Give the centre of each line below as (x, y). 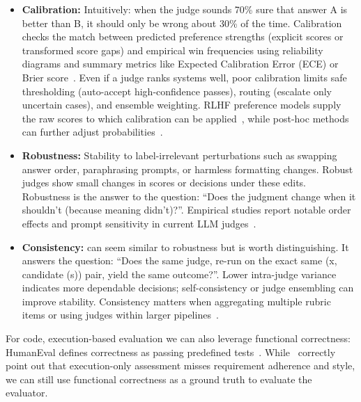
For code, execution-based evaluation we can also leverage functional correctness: (178, 338)
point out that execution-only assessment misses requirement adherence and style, (180, 365)
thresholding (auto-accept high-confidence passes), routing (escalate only (177, 91)
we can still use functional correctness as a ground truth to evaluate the (159, 379)
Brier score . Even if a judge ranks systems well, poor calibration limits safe (184, 77)
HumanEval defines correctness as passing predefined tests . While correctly (171, 352)
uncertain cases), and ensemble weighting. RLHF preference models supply (182, 105)
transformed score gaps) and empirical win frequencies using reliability (172, 50)
